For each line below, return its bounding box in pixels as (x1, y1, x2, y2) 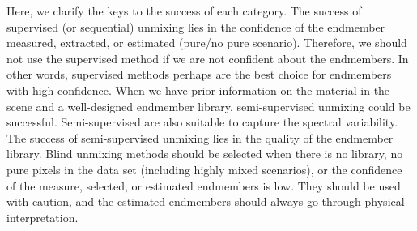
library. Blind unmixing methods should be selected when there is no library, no (6, 145, 403, 162)
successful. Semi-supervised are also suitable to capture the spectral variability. (6, 113, 398, 130)
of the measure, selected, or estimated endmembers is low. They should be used (6, 177, 401, 194)
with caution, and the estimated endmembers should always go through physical (6, 193, 405, 210)
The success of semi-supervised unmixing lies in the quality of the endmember (6, 129, 394, 146)
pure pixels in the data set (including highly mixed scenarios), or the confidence (6, 160, 402, 178)
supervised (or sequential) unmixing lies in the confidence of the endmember (6, 18, 385, 35)
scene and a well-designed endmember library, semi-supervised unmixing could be (6, 97, 411, 114)
